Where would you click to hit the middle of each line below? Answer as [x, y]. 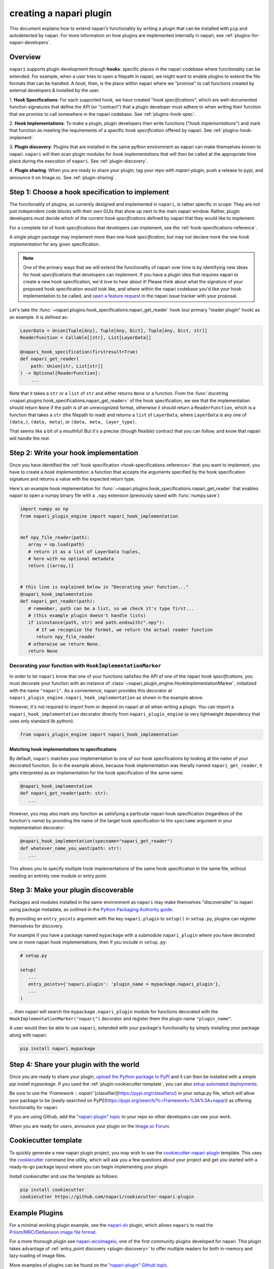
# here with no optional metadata [71, 559]
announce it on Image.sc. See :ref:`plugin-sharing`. [63, 177]
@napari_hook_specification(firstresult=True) [79, 352]
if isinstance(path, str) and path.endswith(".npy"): [96, 623]
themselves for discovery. [36, 926]
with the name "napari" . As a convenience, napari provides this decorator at [91, 690]
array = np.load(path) [56, 545]
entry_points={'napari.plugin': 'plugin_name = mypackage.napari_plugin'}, [124, 984]
